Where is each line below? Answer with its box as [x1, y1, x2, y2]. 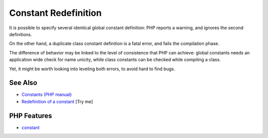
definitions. [9, 31, 32, 37]
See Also [9, 79, 37, 87]
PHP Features [9, 111, 52, 120]
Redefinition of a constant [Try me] [21, 98, 93, 104]
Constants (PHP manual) [21, 92, 72, 97]
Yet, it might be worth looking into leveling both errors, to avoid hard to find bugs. [9, 66, 176, 72]
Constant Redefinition [9, 7, 102, 18]
